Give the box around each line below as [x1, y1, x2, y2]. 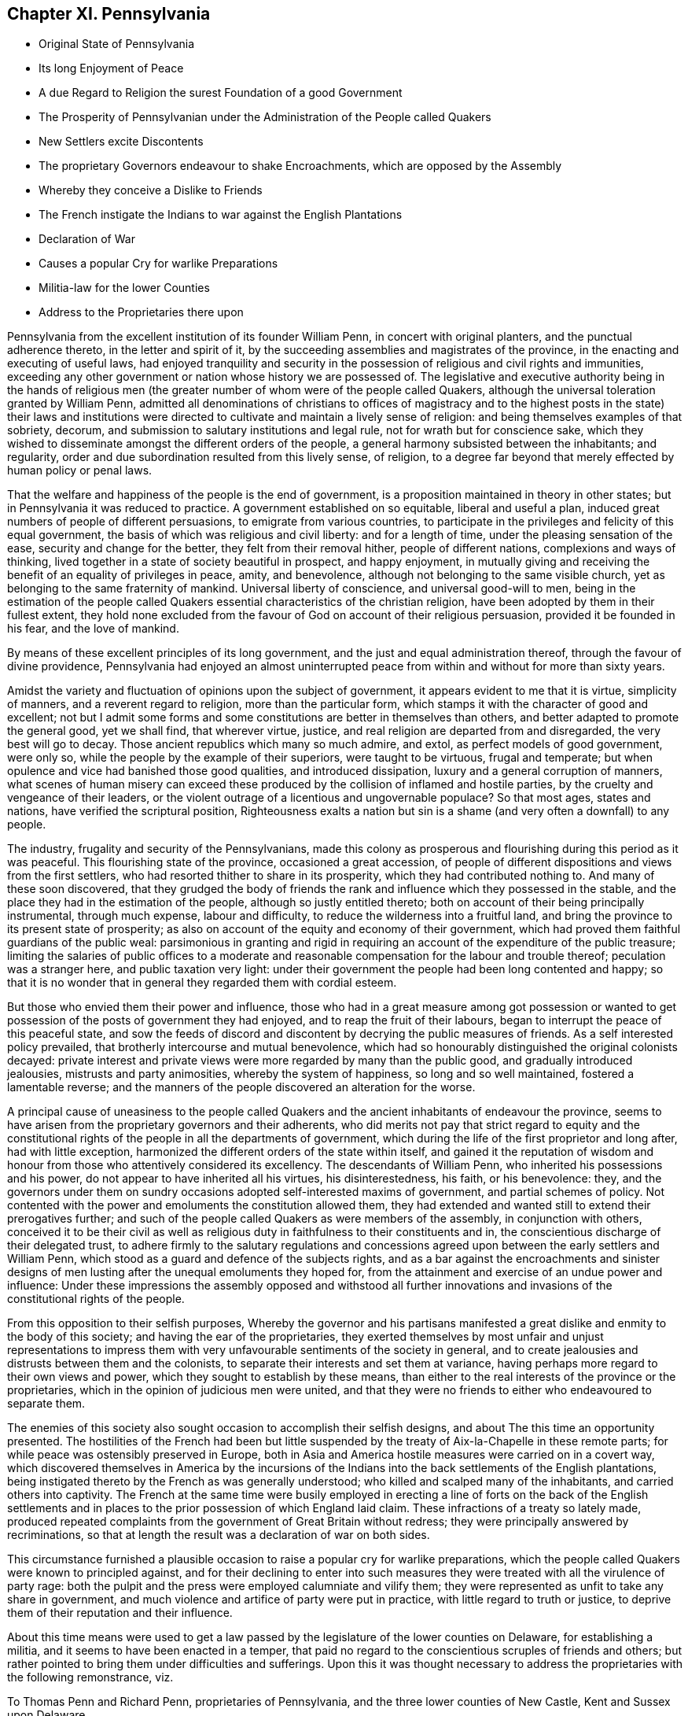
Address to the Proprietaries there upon [39, 305, 244, 319]
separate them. [7, 1397, 86, 1411]
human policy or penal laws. [7, 463, 153, 478]
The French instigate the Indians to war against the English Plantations [39, 208, 403, 222]
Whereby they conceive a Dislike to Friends [39, 183, 263, 197]
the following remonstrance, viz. [7, 1670, 174, 1685]
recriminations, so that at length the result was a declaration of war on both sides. [7, 1528, 430, 1542]
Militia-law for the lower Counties [39, 281, 210, 295]
